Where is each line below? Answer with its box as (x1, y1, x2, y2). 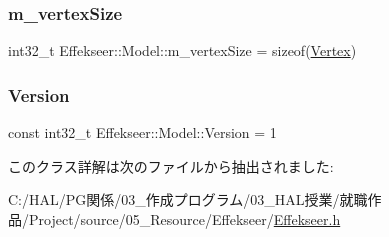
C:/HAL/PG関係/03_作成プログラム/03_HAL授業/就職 (8, 189, 368, 210)
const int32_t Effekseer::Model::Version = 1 (8, 122, 277, 143)
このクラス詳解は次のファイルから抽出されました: (8, 155, 334, 176)
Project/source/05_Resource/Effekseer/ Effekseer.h (28, 208, 341, 229)
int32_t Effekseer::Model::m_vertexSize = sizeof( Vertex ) (8, 40, 357, 61)
